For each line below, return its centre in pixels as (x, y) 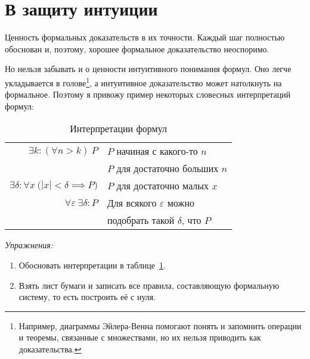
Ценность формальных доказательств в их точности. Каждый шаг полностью (145, 37)
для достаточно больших (168, 168)
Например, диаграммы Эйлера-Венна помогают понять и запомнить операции (160, 325)
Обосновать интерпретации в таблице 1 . (92, 265)
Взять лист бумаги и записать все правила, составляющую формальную (149, 285)
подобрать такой (141, 220)
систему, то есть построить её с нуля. (87, 297)
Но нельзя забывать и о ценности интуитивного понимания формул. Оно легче (148, 69)
